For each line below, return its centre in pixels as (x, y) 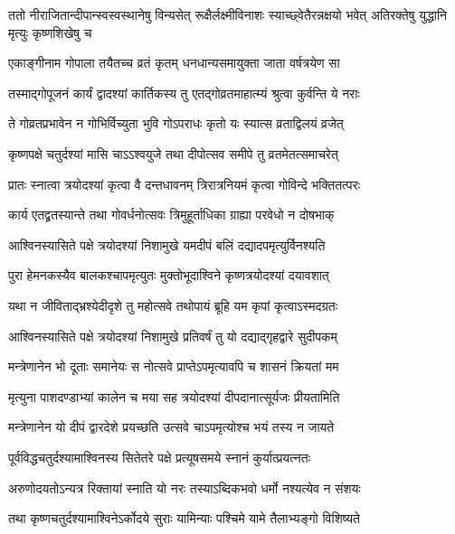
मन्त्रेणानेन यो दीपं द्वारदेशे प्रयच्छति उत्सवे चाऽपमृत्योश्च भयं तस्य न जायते (171, 427)
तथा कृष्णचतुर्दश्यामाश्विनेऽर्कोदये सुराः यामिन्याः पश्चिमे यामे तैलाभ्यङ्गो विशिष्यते (184, 518)
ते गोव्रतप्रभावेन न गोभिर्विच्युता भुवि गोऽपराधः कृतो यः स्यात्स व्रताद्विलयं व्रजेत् (176, 123)
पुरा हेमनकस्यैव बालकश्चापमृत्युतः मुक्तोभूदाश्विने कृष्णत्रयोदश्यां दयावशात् (169, 275)
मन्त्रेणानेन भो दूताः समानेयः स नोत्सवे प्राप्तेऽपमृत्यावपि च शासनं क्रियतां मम (174, 366)
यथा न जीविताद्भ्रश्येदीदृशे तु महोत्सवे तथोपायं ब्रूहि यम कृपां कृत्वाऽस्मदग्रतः (173, 305)
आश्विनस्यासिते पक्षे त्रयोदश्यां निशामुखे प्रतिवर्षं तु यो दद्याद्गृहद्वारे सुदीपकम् (173, 336)
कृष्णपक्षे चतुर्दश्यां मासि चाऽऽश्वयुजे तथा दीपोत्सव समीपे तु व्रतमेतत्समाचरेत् (173, 153)
